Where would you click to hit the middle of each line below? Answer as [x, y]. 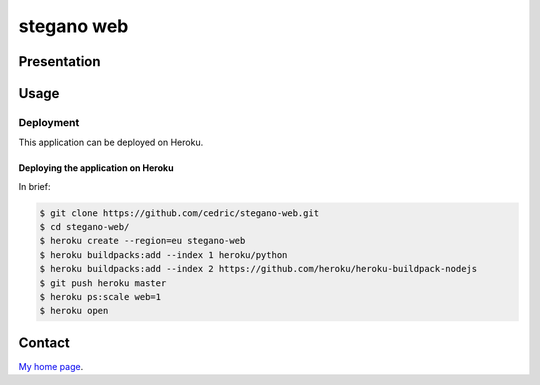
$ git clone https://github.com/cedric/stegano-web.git [179, 213]
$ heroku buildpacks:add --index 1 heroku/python [163, 254]
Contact [44, 342]
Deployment [49, 122]
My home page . [51, 366]
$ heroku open [74, 311]
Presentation [59, 61]
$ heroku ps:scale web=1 [100, 297]
